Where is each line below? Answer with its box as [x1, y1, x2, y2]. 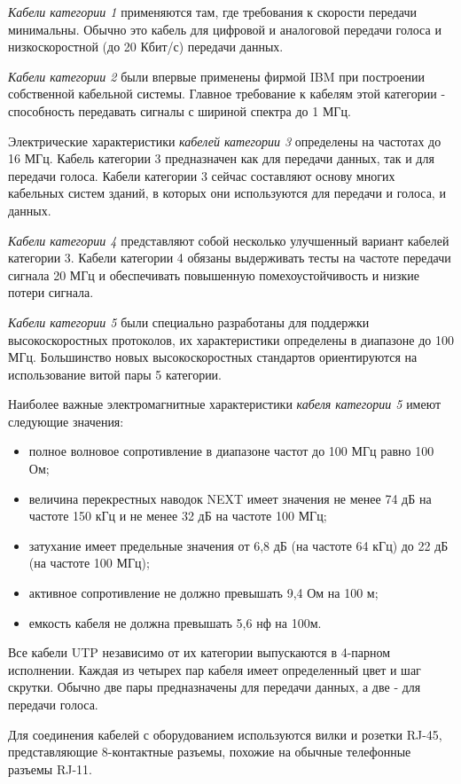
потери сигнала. [8, 283, 94, 302]
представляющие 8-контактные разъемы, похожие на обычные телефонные [8, 742, 411, 761]
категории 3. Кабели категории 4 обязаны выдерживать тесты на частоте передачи [8, 248, 451, 267]
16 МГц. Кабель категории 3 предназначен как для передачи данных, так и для [8, 149, 434, 168]
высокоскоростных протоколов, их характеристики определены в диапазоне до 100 [8, 330, 454, 349]
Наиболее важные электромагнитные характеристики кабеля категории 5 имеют [8, 395, 441, 413]
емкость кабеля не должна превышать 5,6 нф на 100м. [28, 613, 322, 631]
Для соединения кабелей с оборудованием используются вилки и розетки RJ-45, [8, 725, 442, 743]
